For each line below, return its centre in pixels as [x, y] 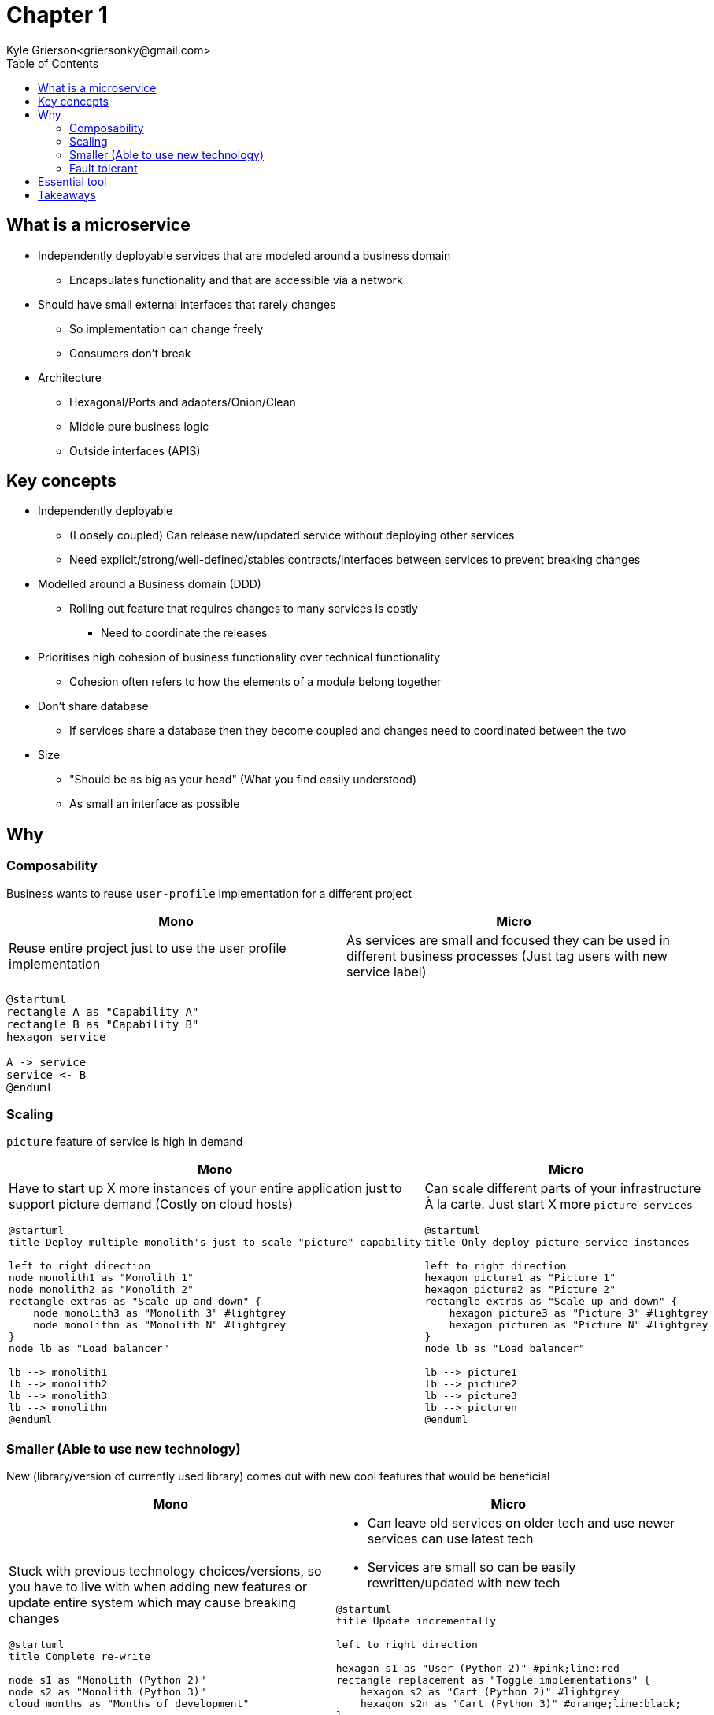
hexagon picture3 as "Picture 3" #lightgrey [579, 1313]
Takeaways [67, 194]
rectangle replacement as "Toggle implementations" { [493, 1680]
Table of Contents [53, 63]
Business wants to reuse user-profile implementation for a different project [209, 893]
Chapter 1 [57, 15]
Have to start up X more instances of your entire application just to [205, 1189]
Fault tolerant [104, 168]
